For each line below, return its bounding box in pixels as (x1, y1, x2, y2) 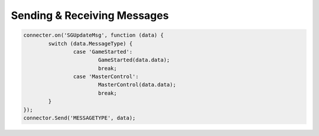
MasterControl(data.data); (97, 82, 177, 88)
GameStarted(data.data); (97, 57, 170, 63)
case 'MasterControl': (73, 73, 139, 80)
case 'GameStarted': (73, 48, 133, 55)
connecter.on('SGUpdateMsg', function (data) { (23, 32, 164, 38)
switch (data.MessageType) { (48, 40, 133, 47)
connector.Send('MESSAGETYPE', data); (23, 115, 136, 121)
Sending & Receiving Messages (11, 9, 169, 22)
